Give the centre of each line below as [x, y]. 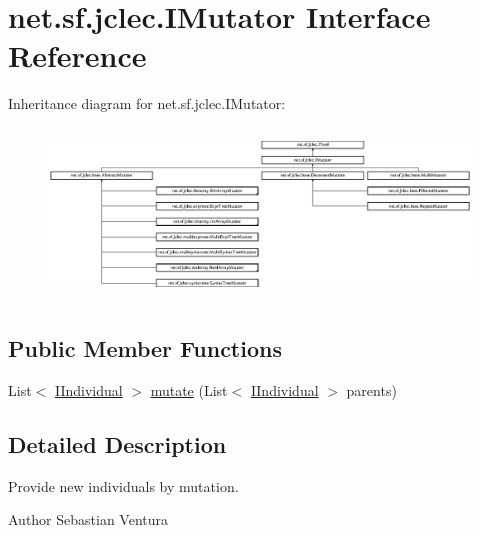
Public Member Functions [145, 348]
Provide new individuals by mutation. [123, 485]
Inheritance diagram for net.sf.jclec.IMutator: [147, 103]
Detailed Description [117, 444]
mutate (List [189, 390]
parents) [371, 390]
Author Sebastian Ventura [88, 519]
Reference [77, 55]
